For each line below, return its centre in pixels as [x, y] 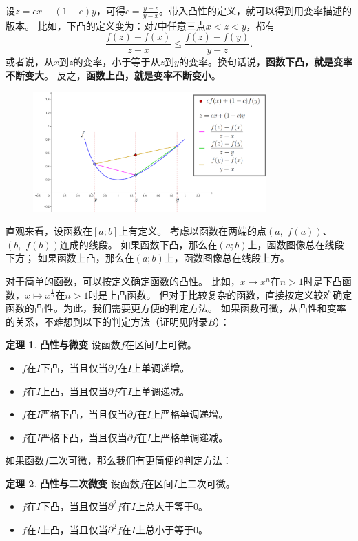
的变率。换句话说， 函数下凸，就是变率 [265, 62]
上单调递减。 [161, 391]
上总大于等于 [165, 506]
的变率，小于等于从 [117, 62]
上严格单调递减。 [190, 437]
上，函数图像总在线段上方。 [227, 258]
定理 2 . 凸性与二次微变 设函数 [73, 483]
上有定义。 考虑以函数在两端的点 [192, 231]
